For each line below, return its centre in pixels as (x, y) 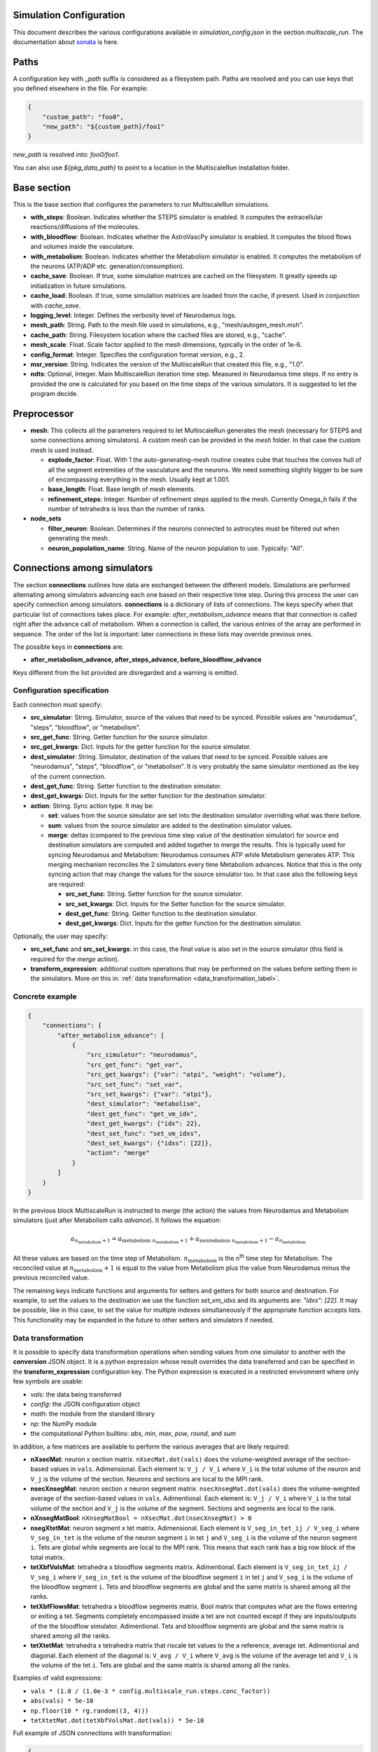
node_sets (46, 519)
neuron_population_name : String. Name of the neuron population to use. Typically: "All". (176, 548)
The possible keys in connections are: (68, 646)
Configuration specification (61, 690)
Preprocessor (43, 413)
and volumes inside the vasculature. (82, 247)
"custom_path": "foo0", (83, 117)
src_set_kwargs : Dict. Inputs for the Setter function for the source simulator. (176, 903)
